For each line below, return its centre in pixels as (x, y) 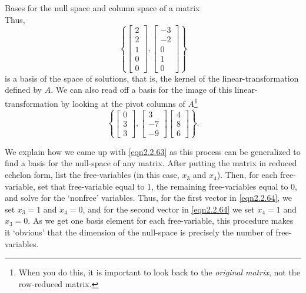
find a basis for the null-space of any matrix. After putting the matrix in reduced (151, 163)
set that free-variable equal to (91, 186)
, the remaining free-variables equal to (220, 186)
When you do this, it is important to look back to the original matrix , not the (159, 272)
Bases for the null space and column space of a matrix (102, 8)
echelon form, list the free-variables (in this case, (92, 175)
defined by (24, 90)
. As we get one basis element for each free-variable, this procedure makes (161, 220)
